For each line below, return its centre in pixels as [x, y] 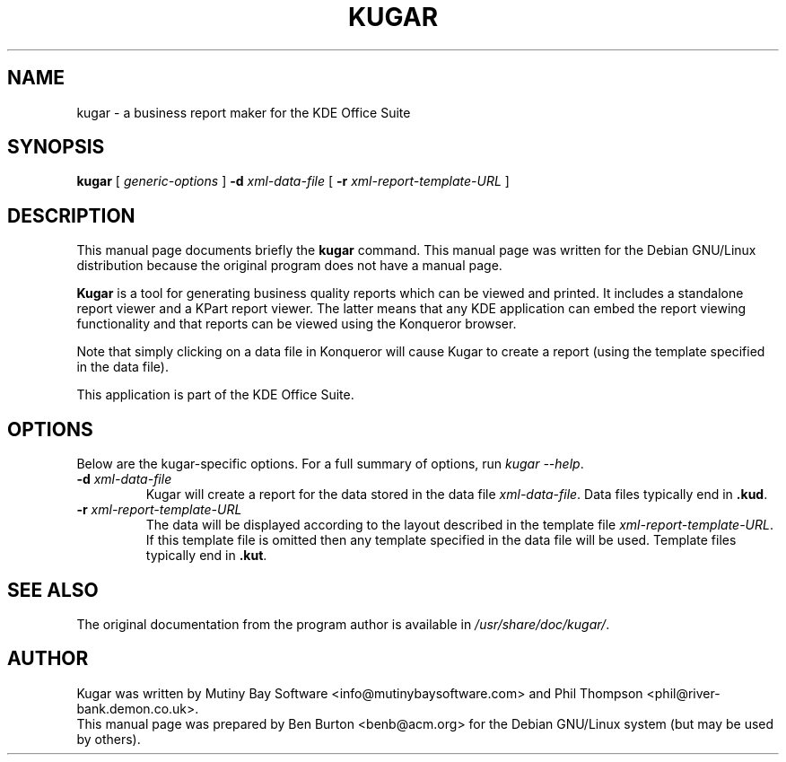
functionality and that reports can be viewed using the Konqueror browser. [297, 324]
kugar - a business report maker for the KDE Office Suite [244, 112]
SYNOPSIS [56, 147]
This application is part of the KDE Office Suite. [215, 395]
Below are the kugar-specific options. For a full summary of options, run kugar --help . [330, 464]
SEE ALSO [53, 590]
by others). [109, 739]
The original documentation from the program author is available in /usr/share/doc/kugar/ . [343, 624]
